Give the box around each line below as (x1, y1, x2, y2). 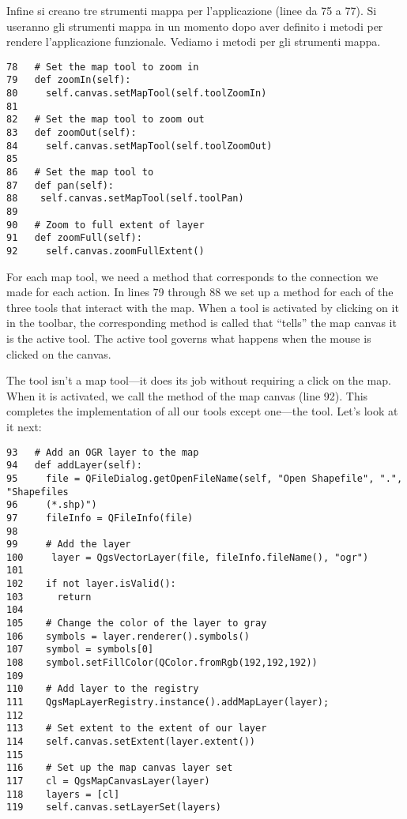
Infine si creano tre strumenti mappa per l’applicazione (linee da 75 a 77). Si (6, 2, 377, 18)
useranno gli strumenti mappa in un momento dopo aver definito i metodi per (6, 17, 383, 34)
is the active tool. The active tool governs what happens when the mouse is (6, 330, 371, 346)
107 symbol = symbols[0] (6, 644, 154, 656)
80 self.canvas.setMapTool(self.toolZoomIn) (6, 88, 267, 100)
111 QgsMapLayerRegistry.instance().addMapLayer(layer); (6, 697, 330, 708)
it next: (6, 418, 42, 434)
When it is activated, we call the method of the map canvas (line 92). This (6, 387, 368, 404)
